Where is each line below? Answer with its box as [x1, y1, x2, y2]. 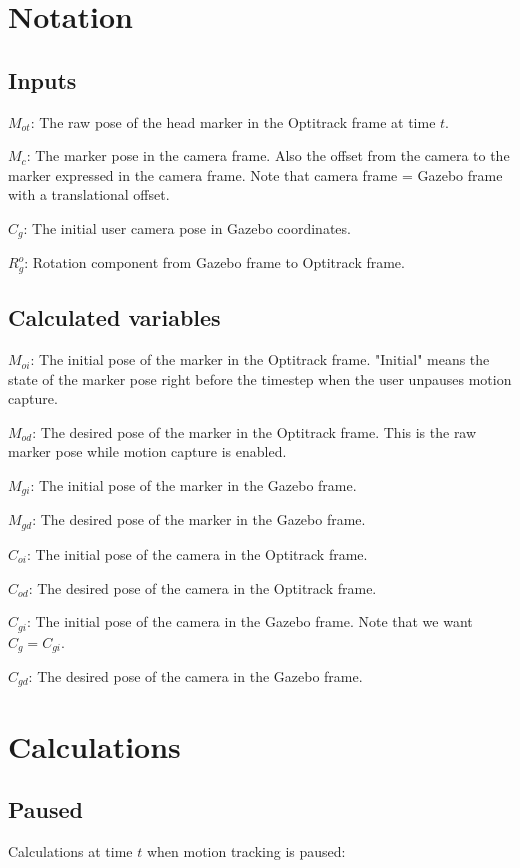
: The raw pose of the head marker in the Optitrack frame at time [30, 111, 436, 132]
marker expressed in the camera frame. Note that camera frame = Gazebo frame [8, 164, 503, 185]
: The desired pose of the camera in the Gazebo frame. [28, 666, 363, 687]
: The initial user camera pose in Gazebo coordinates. [23, 217, 351, 238]
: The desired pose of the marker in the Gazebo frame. [32, 509, 366, 530]
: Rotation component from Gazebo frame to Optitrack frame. [24, 252, 405, 273]
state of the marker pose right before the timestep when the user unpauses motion [8, 368, 512, 389]
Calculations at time [8, 841, 133, 862]
